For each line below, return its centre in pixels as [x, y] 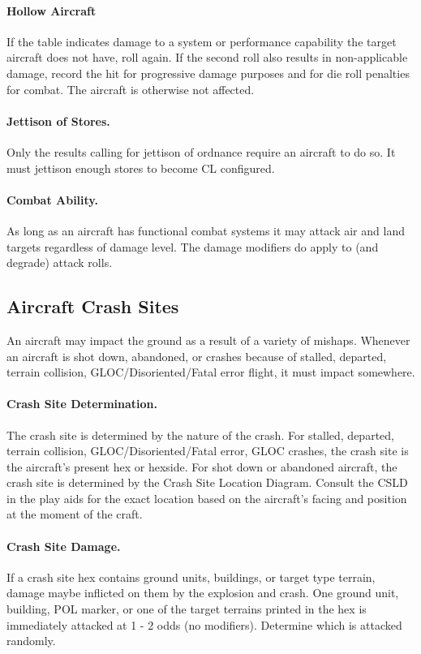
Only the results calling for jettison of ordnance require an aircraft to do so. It [201, 151]
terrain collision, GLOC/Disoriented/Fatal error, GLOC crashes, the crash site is [208, 451]
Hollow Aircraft [52, 10]
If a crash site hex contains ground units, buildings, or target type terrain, [191, 577]
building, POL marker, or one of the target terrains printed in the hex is [187, 609]
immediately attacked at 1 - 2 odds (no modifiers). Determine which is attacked [204, 624]
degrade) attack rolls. [60, 262]
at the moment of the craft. [75, 514]
